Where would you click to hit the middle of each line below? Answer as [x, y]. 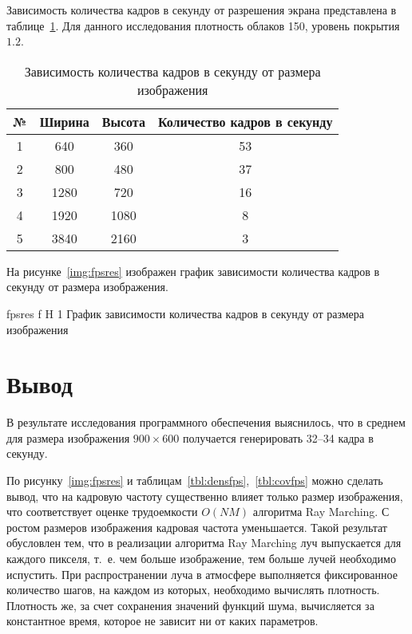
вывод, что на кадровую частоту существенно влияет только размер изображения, [205, 496]
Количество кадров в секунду [245, 121]
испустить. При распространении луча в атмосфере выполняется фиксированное [202, 574]
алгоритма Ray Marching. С [321, 512]
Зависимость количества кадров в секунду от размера [172, 71]
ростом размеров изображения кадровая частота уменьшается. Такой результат [197, 527]
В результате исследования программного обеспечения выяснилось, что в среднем [206, 422]
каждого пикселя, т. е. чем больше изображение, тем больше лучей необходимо [201, 559]
